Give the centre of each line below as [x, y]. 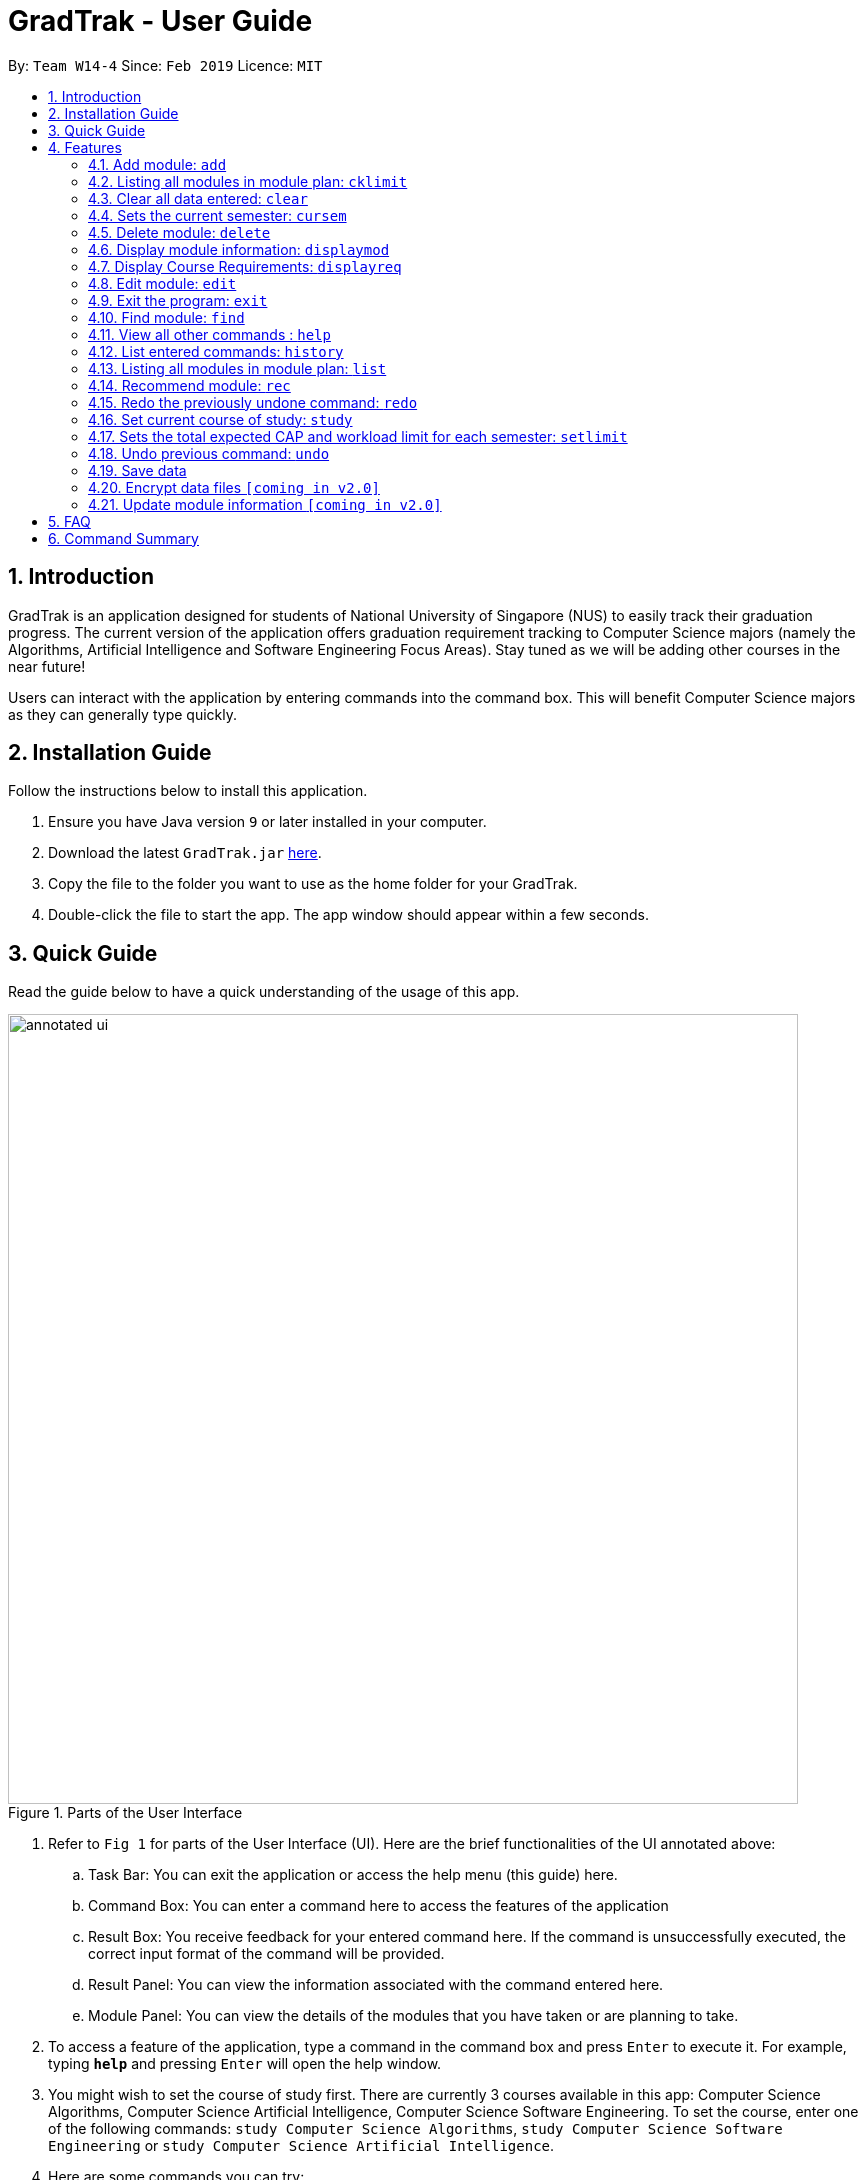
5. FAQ [69, 521]
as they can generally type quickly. [122, 714]
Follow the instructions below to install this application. [188, 791]
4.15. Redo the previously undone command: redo [253, 402]
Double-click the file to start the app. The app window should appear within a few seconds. [348, 915]
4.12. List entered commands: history [216, 351]
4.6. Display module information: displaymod [239, 249]
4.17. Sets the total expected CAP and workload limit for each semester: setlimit [358, 436]
